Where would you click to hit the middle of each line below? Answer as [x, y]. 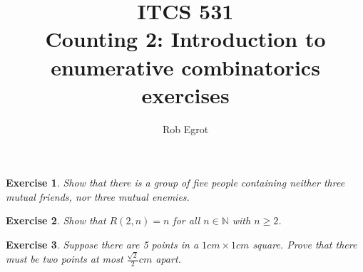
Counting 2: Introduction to [185, 39]
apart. [168, 259]
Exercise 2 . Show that [56, 220]
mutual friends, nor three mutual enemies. [98, 196]
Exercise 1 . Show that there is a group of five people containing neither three [175, 183]
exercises [185, 94]
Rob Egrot [185, 129]
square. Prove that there [305, 245]
